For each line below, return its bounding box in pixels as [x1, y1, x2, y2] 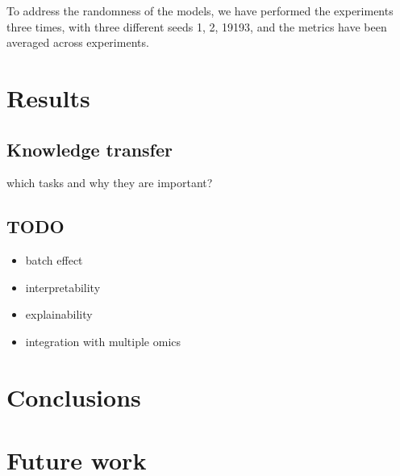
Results [6, 81, 90, 114]
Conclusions [6, 380, 141, 413]
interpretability [25, 278, 101, 295]
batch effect [25, 252, 83, 269]
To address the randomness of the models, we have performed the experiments [6, 2, 394, 19]
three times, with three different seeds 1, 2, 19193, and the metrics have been [6, 18, 387, 35]
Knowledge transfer [6, 136, 173, 161]
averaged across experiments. [6, 34, 149, 51]
